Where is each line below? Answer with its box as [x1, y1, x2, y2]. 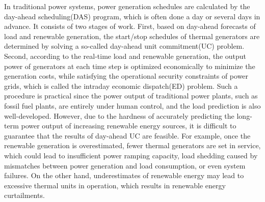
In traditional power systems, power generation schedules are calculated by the [4, 1, 250, 11]
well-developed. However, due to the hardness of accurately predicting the [4, 110, 234, 121]
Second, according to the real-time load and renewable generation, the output [4, 50, 247, 61]
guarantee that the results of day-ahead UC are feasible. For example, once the [4, 130, 251, 141]
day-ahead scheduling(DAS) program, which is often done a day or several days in [4, 11, 260, 21]
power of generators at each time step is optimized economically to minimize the [4, 60, 255, 71]
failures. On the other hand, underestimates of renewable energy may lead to [4, 170, 244, 181]
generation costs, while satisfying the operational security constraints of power [4, 71, 249, 81]
